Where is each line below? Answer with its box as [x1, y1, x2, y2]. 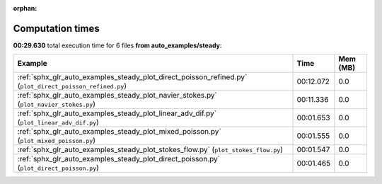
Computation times [13, 22, 100, 35]
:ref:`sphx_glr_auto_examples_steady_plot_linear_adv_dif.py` [17, 108, 217, 118]
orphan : [13, 4, 37, 12]
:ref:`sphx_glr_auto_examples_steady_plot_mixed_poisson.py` [17, 127, 222, 137]
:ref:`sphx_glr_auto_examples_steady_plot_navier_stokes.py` [17, 91, 217, 100]
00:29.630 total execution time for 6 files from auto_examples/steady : [13, 41, 222, 50]
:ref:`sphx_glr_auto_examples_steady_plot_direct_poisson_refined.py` [17, 72, 248, 82]
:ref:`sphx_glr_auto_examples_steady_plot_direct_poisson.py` [17, 154, 221, 164]
